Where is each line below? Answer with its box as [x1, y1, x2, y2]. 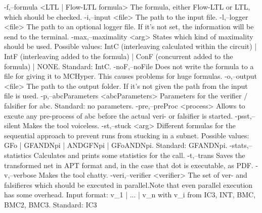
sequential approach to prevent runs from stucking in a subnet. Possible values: [4, 130, 249, 140]
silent [4, 120, 21, 131]
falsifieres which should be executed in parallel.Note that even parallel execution [4, 179, 253, 190]
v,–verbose [4, 170, 36, 180]
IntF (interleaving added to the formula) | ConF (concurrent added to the [4, 50, 233, 61]
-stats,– [230, 140, 252, 150]
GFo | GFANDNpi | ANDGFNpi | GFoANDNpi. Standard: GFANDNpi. [4, 140, 228, 150]
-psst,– [235, 110, 255, 121]
